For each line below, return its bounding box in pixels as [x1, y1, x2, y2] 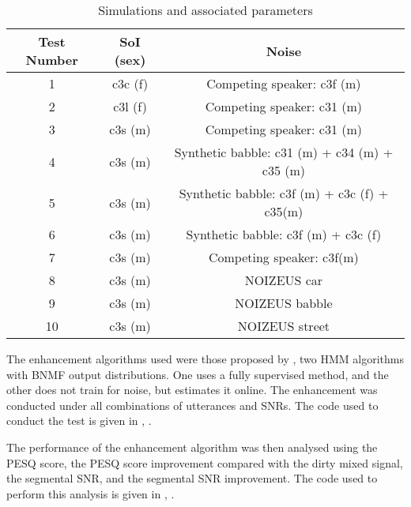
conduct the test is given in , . [6, 412, 152, 429]
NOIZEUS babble [235, 294, 333, 312]
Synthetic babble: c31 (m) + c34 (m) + [174, 143, 394, 161]
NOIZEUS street [237, 317, 330, 335]
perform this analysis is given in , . [6, 485, 175, 501]
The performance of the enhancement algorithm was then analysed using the [6, 438, 378, 455]
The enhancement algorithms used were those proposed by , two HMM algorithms [6, 351, 404, 366]
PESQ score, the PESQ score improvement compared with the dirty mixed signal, [6, 454, 403, 471]
